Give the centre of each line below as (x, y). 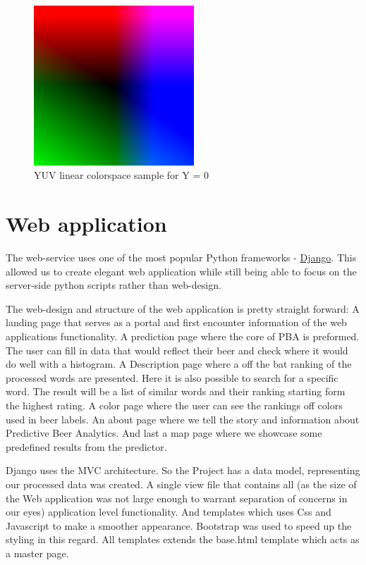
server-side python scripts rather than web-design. (114, 285)
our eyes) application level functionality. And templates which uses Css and (169, 512)
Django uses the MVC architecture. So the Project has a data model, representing (183, 470)
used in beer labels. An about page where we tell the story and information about (183, 419)
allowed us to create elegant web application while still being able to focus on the (181, 271)
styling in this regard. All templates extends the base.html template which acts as (183, 539)
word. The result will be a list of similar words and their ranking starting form (176, 391)
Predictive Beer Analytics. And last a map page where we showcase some (164, 433)
